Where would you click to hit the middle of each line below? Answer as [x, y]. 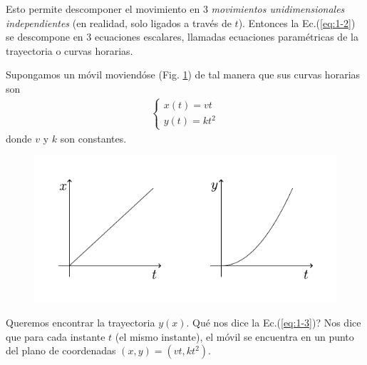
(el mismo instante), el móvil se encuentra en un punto [234, 336]
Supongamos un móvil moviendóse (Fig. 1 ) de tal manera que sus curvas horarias [183, 74]
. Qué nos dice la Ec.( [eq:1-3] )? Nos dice [274, 323]
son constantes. [93, 138]
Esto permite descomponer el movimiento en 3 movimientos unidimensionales [175, 9]
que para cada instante [56, 336]
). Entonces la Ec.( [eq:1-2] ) [297, 22]
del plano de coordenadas [61, 350]
